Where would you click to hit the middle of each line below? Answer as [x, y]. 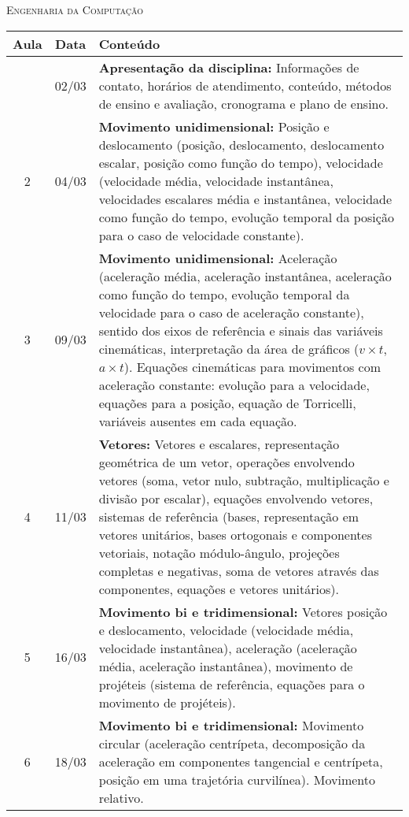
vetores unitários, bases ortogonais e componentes [235, 534]
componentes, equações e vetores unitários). [219, 589]
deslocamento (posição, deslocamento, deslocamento [241, 144]
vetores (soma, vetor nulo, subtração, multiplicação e [244, 480]
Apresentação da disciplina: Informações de [229, 67]
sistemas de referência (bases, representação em [229, 516]
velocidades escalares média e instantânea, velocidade [245, 199]
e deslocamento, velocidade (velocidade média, [226, 629]
